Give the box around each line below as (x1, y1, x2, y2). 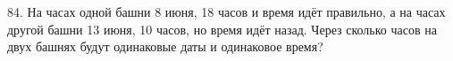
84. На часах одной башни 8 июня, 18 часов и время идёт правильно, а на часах (7, 3, 446, 20)
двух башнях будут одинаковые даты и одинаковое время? (7, 37, 323, 56)
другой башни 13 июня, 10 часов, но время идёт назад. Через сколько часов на (7, 19, 437, 38)
